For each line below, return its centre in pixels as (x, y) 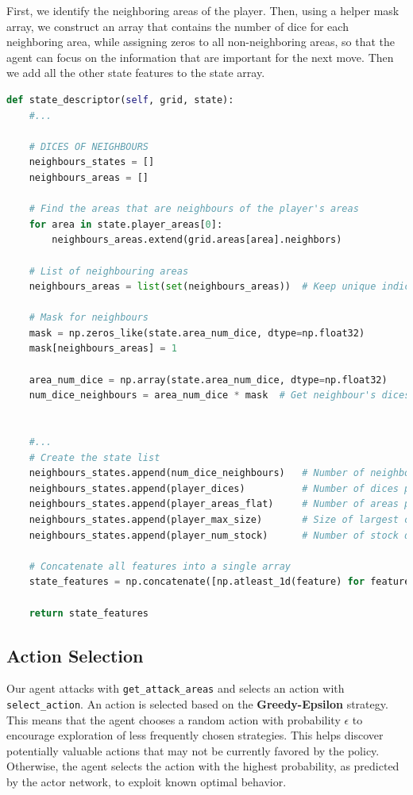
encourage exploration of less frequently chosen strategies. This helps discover (195, 735)
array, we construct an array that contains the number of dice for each (178, 26)
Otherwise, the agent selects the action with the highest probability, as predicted (203, 766)
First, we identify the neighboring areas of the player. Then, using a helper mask (203, 10)
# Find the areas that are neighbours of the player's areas (194, 209)
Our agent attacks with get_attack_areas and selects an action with (176, 688)
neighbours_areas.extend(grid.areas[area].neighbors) (197, 240)
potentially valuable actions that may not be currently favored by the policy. (193, 750)
